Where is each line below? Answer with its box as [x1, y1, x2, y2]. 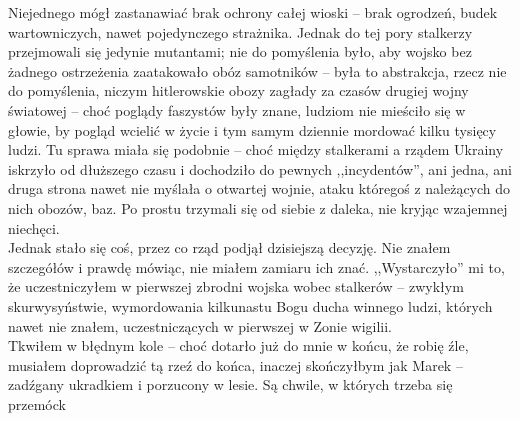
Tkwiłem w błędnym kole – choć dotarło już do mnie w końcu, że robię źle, [8, 335, 469, 356]
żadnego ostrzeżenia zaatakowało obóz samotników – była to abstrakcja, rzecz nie [8, 60, 507, 81]
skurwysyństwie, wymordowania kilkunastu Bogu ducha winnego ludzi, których [8, 295, 493, 316]
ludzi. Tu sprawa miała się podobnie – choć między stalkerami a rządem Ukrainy [8, 139, 504, 160]
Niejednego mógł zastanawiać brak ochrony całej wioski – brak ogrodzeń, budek [8, 2, 498, 22]
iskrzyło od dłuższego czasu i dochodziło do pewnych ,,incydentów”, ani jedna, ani [8, 158, 512, 179]
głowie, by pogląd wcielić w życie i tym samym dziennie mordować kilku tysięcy [8, 119, 497, 140]
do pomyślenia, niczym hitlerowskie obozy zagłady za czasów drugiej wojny [8, 80, 469, 101]
